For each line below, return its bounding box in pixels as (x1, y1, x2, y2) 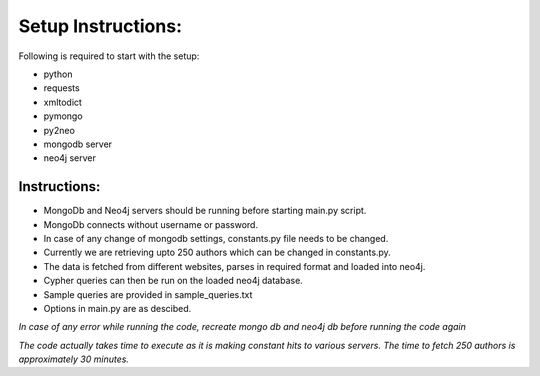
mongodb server (43, 138, 113, 150)
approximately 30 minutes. (18, 353, 130, 365)
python (43, 68, 73, 80)
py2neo (43, 124, 75, 136)
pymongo (43, 110, 84, 122)
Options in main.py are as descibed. (43, 302, 192, 314)
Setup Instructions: (18, 15, 182, 37)
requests (43, 82, 80, 94)
